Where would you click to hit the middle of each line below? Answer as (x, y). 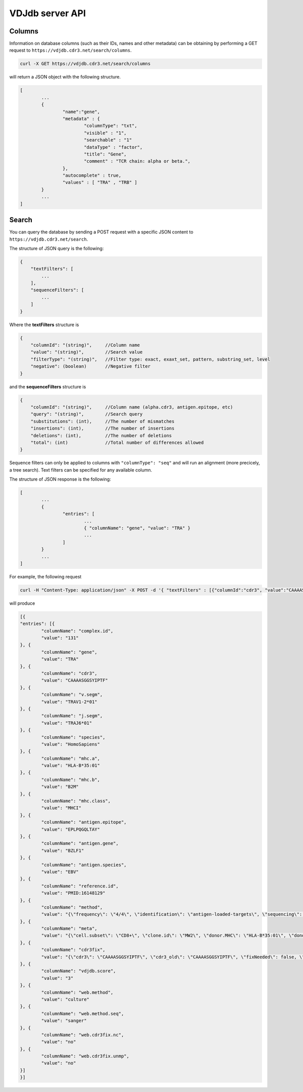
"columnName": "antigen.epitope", (84, 822)
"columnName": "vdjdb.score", (79, 971)
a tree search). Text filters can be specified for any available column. (81, 470)
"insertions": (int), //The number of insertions (103, 428)
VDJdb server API (47, 13)
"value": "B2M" (60, 787)
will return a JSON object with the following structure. (65, 77)
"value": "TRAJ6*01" (67, 723)
